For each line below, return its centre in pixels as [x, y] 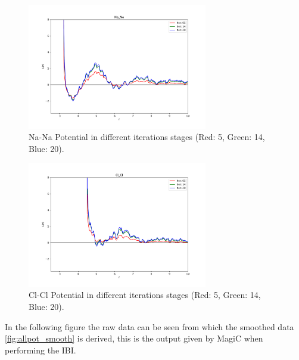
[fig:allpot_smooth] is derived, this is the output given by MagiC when [134, 338]
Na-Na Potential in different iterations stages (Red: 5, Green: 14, [147, 137]
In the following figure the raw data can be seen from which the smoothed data [149, 326]
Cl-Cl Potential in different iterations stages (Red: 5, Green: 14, [145, 295]
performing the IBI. [41, 350]
